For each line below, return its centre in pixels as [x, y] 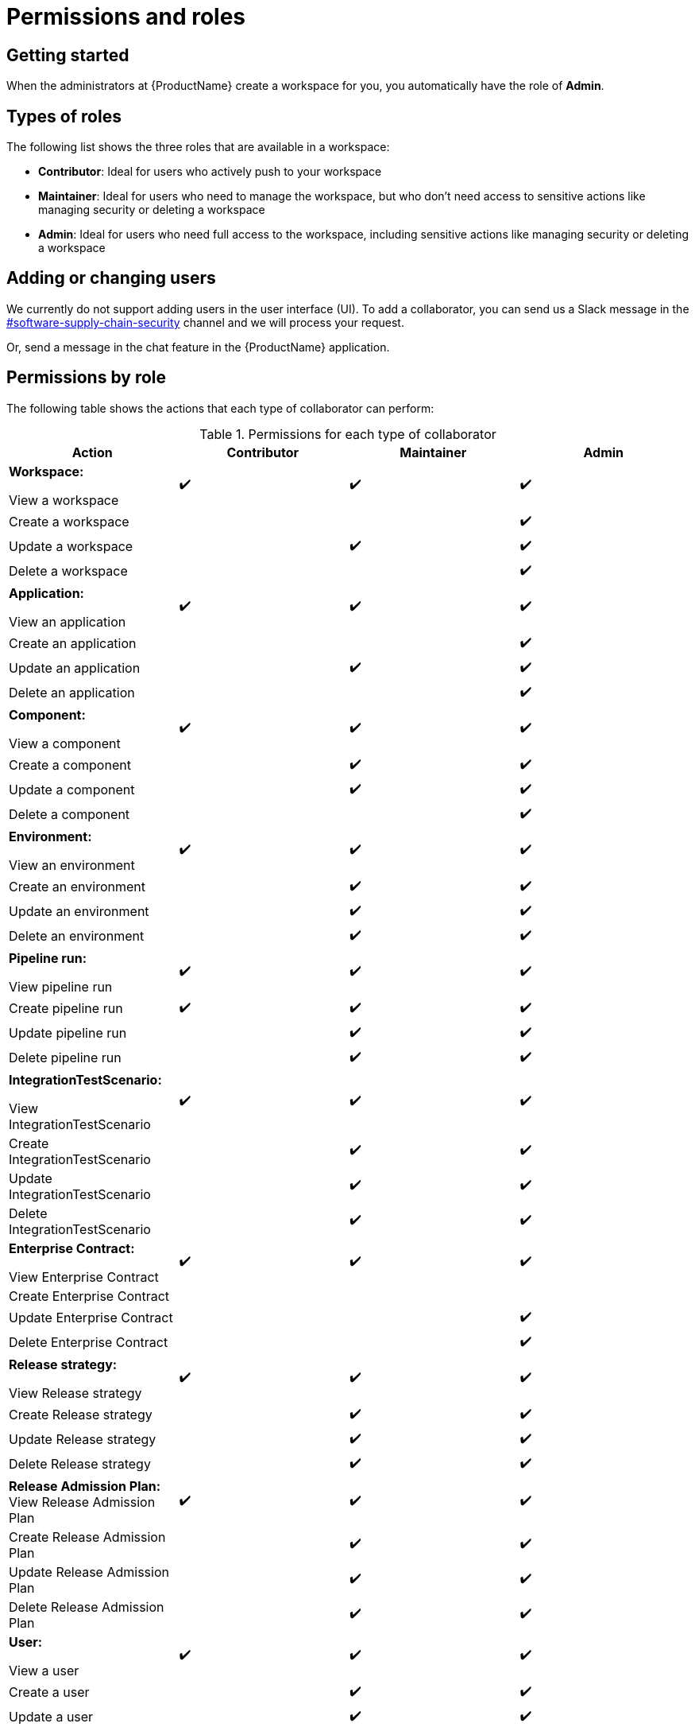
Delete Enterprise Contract [89, 1343]
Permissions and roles [126, 17]
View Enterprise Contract [84, 1277]
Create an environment [77, 887]
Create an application [73, 644]
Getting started [68, 55]
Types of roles [64, 116]
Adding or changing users [111, 278]
